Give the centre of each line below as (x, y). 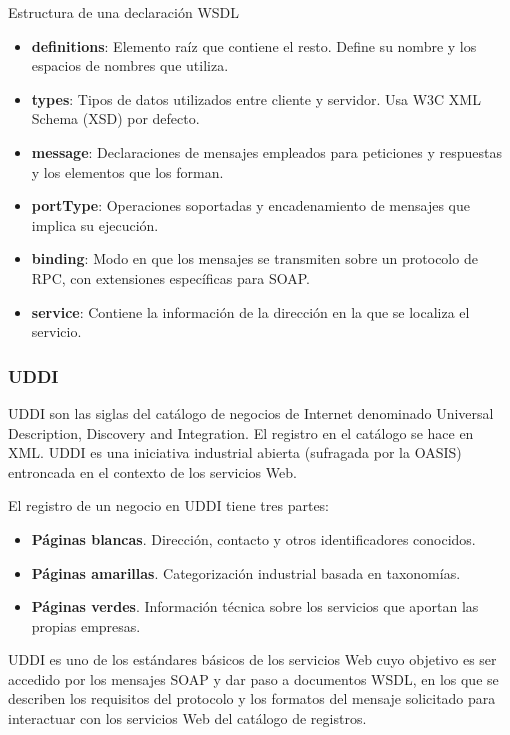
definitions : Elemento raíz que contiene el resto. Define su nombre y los (254, 45)
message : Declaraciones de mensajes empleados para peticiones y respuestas (267, 151)
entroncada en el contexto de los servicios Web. (152, 471)
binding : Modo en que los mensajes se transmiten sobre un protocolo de (254, 258)
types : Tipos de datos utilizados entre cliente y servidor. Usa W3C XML (256, 98)
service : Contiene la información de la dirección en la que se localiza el (250, 311)
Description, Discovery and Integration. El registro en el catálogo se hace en (241, 432)
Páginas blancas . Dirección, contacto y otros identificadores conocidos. (253, 538)
